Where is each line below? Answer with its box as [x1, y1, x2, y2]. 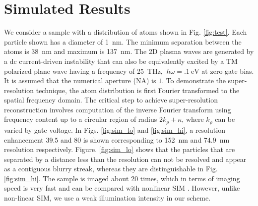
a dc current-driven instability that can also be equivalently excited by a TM [4, 55, 238, 66]
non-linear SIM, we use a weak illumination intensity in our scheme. [4, 193, 211, 203]
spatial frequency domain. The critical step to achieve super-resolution [4, 95, 218, 105]
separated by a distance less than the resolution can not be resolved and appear [4, 154, 247, 164]
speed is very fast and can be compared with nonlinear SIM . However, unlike [4, 183, 240, 193]
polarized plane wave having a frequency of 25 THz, [4, 65, 163, 76]
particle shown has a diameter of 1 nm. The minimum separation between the [4, 36, 242, 47]
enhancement [4, 134, 44, 145]
